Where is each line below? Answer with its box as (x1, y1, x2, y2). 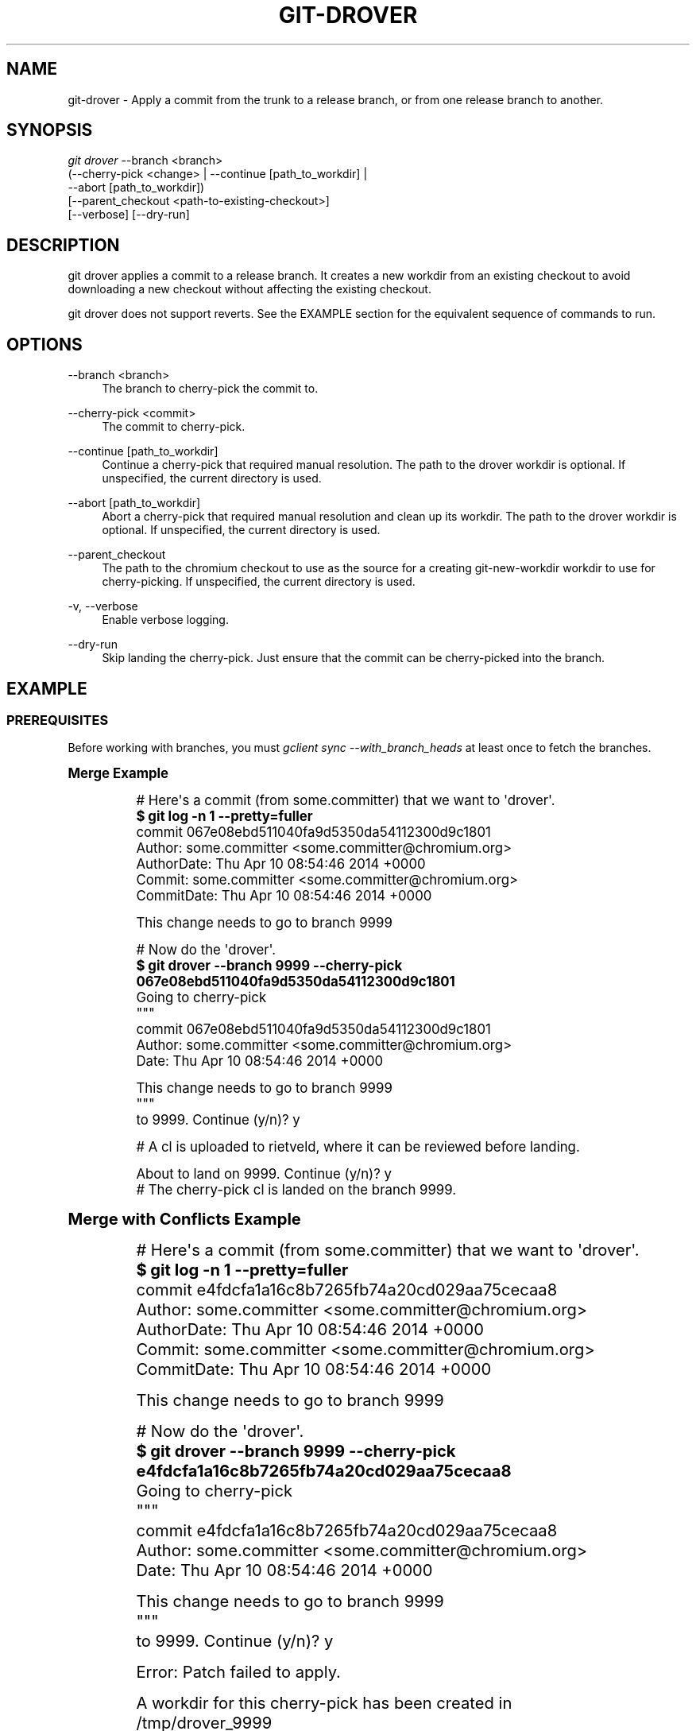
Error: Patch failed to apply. (136, 1662, 341, 1683)
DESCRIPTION (6, 234, 120, 255)
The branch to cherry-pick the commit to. (102, 381, 319, 396)
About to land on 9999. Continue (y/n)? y (136, 1166, 392, 1183)
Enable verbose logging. (102, 613, 229, 627)
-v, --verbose (68, 599, 138, 614)
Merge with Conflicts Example (68, 1209, 301, 1230)
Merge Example (68, 765, 169, 782)
